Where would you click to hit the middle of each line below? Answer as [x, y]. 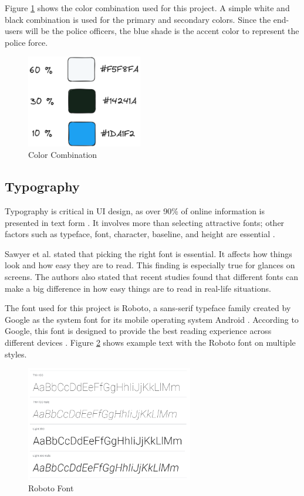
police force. [26, 42]
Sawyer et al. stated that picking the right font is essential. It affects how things [148, 253]
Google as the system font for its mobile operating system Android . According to [152, 319]
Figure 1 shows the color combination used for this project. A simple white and [147, 8]
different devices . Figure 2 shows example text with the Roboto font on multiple [150, 342]
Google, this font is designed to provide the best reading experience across [138, 331]
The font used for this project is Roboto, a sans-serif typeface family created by [148, 308]
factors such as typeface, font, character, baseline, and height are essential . [140, 234]
